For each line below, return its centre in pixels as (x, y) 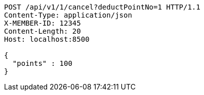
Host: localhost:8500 (47, 39)
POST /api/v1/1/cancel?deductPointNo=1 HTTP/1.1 (102, 7)
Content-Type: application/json (68, 15)
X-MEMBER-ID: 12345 (43, 23)
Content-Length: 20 (43, 31)
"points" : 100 (42, 63)
